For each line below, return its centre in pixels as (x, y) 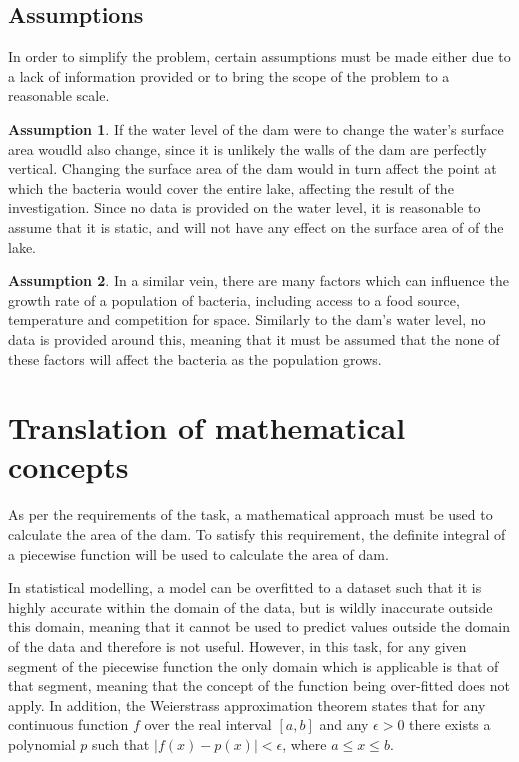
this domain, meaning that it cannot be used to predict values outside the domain (259, 626)
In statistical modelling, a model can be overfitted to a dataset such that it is (245, 587)
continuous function (68, 724)
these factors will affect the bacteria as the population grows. (195, 358)
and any (344, 724)
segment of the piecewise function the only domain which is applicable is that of (253, 665)
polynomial (42, 743)
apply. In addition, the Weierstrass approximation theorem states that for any (247, 704)
